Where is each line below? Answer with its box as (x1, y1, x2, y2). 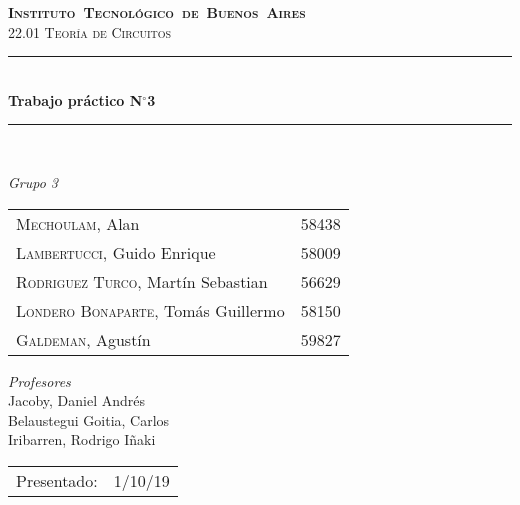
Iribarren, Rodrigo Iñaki (8, 429, 156, 450)
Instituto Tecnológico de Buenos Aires (8, 2, 306, 22)
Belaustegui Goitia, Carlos (8, 409, 170, 430)
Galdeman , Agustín (16, 327, 151, 351)
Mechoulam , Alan (16, 211, 140, 235)
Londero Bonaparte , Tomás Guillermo (16, 298, 285, 322)
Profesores (8, 370, 71, 391)
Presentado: (16, 468, 98, 492)
